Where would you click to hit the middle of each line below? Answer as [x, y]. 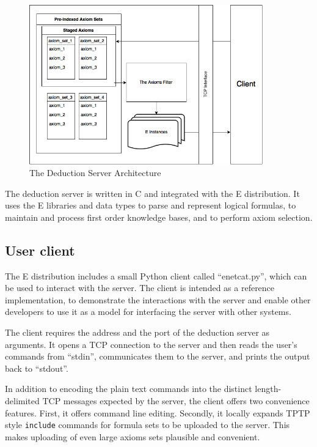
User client [40, 250]
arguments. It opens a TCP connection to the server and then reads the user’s [151, 344]
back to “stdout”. [37, 368]
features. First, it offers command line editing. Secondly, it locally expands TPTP [158, 412]
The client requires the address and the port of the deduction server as [137, 332]
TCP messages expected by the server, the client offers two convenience [176, 401]
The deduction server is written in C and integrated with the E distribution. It [152, 193]
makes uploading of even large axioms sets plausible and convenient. [133, 436]
